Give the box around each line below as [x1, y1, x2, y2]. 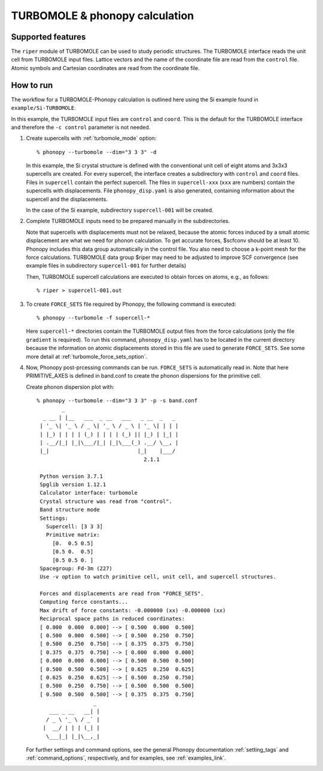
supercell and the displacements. [26, 195, 108, 203]
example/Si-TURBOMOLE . [11, 104, 76, 112]
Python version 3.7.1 [39, 472, 103, 480]
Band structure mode [39, 507, 100, 513]
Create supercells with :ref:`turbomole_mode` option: [26, 135, 157, 142]
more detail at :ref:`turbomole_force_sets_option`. [26, 353, 148, 360]
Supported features [11, 32, 86, 42]
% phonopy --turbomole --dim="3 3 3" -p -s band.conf [36, 397, 197, 404]
